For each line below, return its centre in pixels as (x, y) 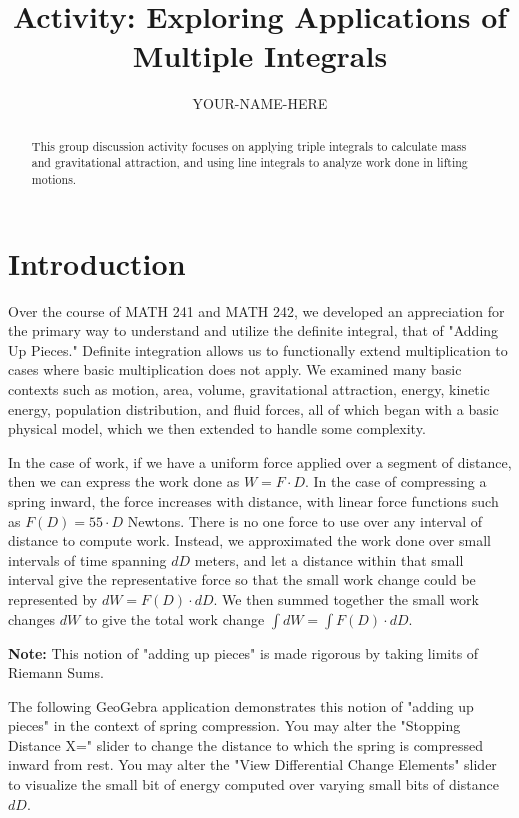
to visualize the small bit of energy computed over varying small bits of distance (253, 784)
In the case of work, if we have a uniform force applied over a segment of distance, (260, 461)
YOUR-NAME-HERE (260, 103)
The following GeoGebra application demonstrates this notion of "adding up (241, 705)
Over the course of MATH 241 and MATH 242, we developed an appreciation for (256, 310)
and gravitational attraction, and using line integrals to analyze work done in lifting (249, 162)
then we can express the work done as (124, 481)
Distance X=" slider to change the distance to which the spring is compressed (246, 744)
